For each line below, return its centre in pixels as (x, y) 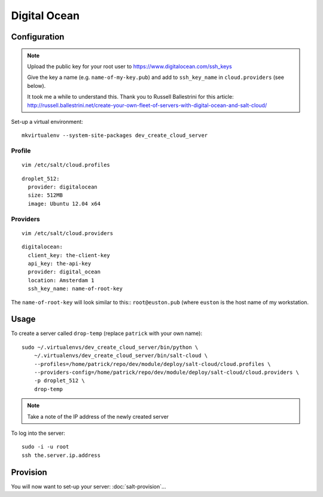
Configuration (38, 37)
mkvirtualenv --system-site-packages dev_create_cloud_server (115, 135)
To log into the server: (38, 433)
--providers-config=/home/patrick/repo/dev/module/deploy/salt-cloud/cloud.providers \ (166, 372)
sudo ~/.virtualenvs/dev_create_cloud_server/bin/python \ (110, 347)
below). (36, 86)
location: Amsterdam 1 (61, 280)
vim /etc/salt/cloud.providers (68, 233)
